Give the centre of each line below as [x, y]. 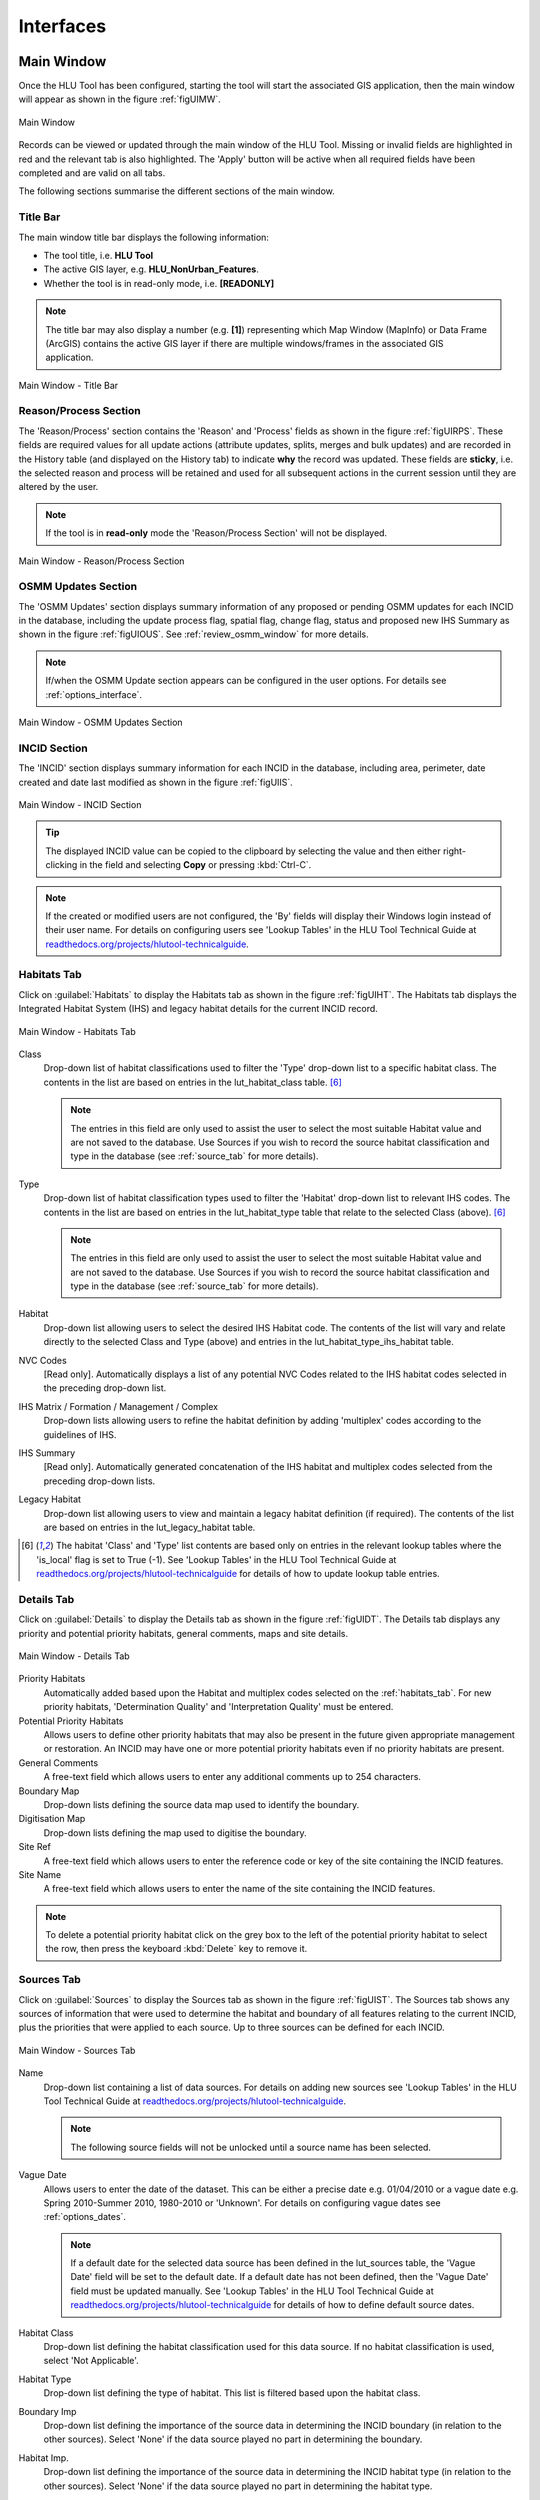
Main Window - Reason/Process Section [101, 561]
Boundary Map [49, 1791]
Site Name [40, 1874]
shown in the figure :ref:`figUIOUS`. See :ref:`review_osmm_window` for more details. [193, 634]
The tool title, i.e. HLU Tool [98, 255]
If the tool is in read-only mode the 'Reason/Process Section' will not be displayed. [216, 533]
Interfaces [62, 26]
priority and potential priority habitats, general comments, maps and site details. [183, 1633]
